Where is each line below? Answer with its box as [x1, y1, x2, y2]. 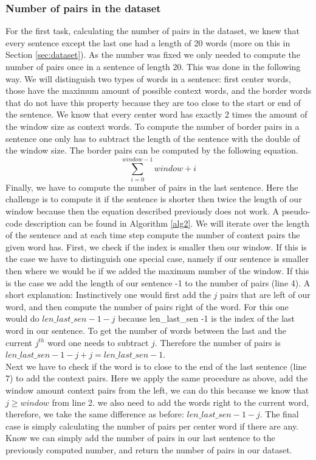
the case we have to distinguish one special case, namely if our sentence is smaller [5, 252, 309, 265]
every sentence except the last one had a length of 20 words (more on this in [5, 36, 290, 49]
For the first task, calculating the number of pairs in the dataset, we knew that [5, 24, 300, 37]
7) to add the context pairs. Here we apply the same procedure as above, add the [5, 372, 308, 384]
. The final [259, 408, 299, 420]
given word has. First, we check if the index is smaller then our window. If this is [5, 240, 307, 253]
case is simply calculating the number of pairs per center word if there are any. [5, 419, 299, 432]
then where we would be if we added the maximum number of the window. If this [5, 264, 309, 277]
